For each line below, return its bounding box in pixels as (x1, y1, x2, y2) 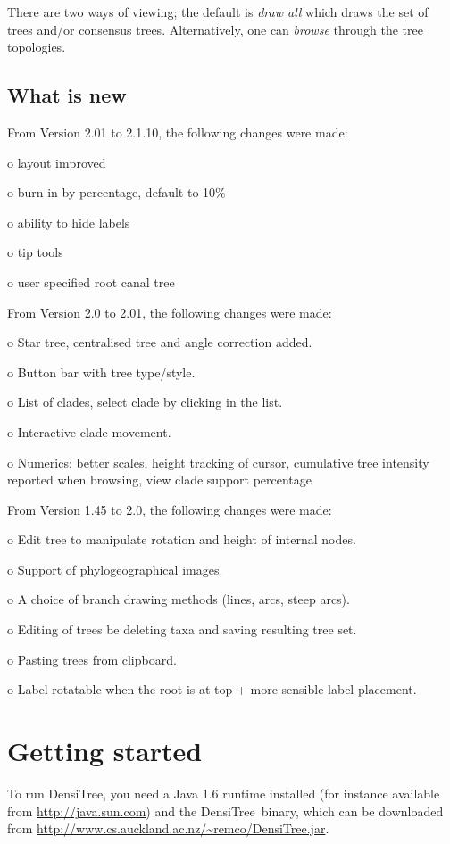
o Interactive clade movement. (7, 422, 171, 441)
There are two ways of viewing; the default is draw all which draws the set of (7, 3, 429, 21)
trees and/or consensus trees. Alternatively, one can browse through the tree (7, 20, 423, 38)
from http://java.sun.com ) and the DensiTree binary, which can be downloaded (7, 801, 444, 820)
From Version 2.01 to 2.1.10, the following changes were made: (7, 122, 348, 141)
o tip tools (7, 243, 63, 261)
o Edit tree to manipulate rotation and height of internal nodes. (7, 530, 356, 549)
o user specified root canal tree (7, 272, 175, 291)
